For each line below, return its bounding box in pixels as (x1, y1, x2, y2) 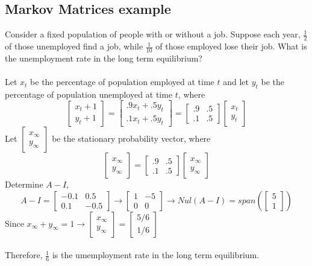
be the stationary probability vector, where (52, 132, 211, 145)
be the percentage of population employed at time (30, 75, 214, 88)
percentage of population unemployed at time (5, 87, 173, 100)
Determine (5, 178, 43, 191)
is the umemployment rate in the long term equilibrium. (52, 249, 260, 261)
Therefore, (5, 249, 43, 261)
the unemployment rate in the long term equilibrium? (5, 51, 202, 64)
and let (223, 75, 249, 88)
